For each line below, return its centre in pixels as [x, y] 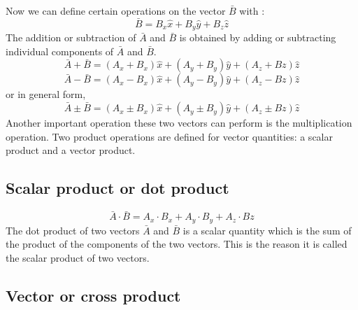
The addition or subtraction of [71, 37]
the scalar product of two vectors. [78, 257]
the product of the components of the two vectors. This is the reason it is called [177, 244]
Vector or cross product [93, 295]
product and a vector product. [71, 150]
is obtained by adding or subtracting [258, 37]
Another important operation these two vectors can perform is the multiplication [179, 123]
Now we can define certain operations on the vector [116, 10]
